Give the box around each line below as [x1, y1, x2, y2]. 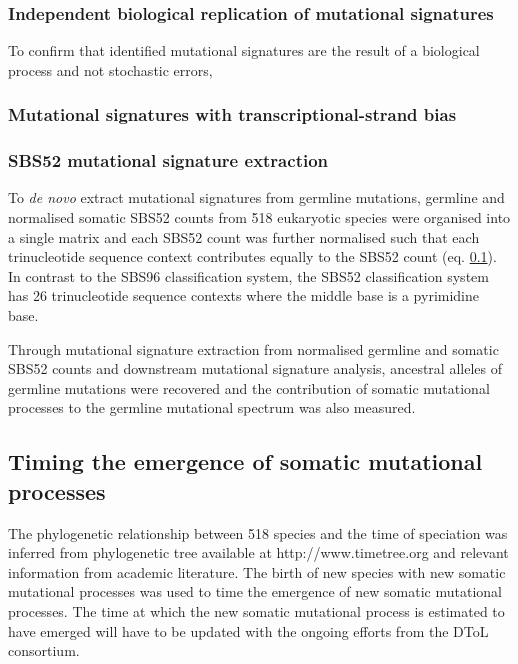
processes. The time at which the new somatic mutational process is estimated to [8, 600, 505, 621]
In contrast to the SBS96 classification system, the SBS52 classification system [8, 265, 489, 286]
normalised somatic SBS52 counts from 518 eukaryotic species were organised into [8, 207, 511, 228]
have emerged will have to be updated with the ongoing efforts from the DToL [8, 620, 489, 641]
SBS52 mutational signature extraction [8, 148, 329, 173]
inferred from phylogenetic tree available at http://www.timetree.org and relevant [8, 542, 509, 563]
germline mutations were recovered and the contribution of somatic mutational [8, 377, 490, 398]
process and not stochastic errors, [8, 59, 213, 80]
